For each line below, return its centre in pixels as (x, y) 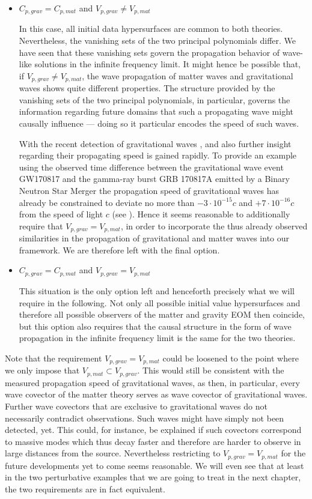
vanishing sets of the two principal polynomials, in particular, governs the (154, 99)
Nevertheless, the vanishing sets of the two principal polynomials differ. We (158, 41)
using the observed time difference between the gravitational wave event (151, 167)
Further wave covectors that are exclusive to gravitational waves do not (136, 406)
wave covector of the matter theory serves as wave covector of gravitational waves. (156, 394)
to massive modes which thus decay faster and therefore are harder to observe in (153, 441)
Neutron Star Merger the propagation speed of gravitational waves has (149, 191)
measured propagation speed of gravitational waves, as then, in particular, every (152, 382)
